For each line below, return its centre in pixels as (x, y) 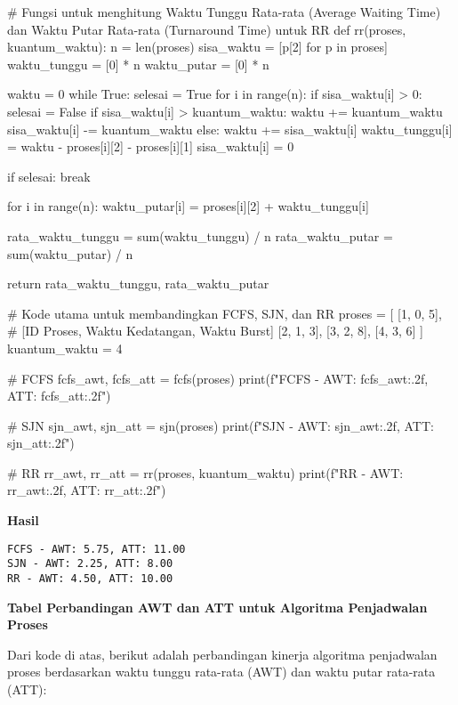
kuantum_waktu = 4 (65, 348)
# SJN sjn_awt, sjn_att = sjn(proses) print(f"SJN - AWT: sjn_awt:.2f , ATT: (221, 425)
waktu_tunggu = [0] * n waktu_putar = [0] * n (138, 64)
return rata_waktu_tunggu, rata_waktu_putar (138, 284)
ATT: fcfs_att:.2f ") (59, 396)
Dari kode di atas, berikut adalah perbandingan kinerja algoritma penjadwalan (222, 654)
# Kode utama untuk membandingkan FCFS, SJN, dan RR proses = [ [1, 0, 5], (225, 313)
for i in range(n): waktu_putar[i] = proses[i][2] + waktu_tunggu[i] (188, 206)
